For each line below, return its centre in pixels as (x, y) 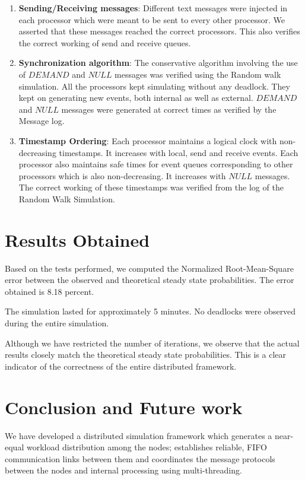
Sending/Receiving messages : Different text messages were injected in (153, 8)
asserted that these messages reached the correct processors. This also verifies (159, 31)
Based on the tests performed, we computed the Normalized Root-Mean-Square (149, 268)
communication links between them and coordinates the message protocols (140, 458)
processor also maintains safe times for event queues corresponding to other (156, 164)
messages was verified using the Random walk (198, 74)
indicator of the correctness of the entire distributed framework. (121, 366)
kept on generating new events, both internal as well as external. (136, 98)
